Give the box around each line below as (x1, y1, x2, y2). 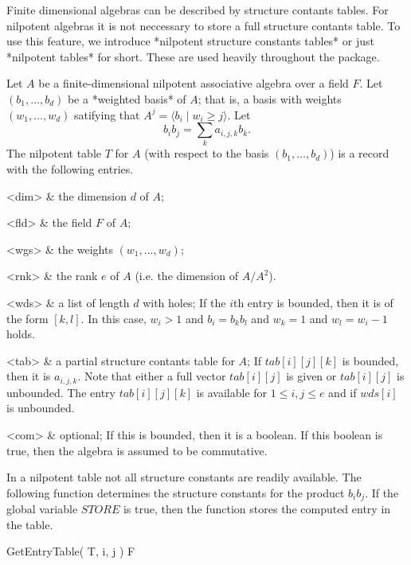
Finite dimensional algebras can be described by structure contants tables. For (6, 2, 389, 18)
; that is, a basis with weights (198, 90, 342, 107)
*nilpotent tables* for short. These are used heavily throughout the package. (6, 48, 380, 64)
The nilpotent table (6, 145, 102, 162)
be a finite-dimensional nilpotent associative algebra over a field (38, 75, 349, 92)
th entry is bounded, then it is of (233, 294, 393, 311)
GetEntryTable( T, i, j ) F (6, 543, 135, 559)
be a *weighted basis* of (67, 90, 186, 107)
